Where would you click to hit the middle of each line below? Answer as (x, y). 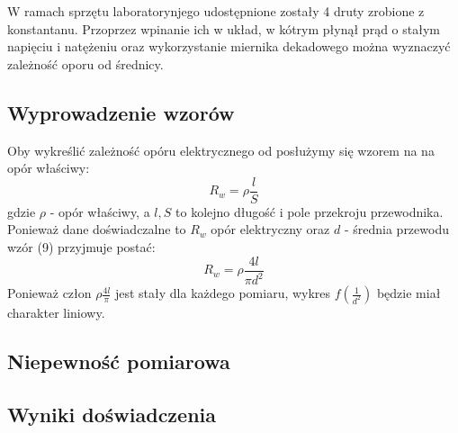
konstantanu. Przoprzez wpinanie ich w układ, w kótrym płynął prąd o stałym (224, 28)
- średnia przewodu (396, 229)
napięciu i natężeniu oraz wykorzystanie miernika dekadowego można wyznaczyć (229, 46)
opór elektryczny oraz (270, 229)
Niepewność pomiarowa (119, 361)
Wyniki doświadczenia (112, 414)
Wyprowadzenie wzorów (121, 112)
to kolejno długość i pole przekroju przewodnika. (310, 211)
